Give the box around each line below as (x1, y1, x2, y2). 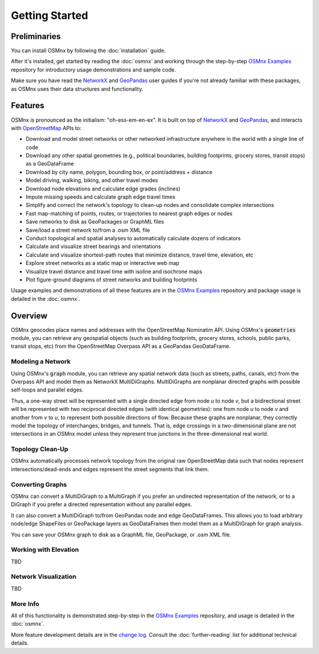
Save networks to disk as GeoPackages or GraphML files (25, 218, 165, 225)
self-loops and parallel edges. (11, 386, 84, 393)
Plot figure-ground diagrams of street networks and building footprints (25, 276, 197, 283)
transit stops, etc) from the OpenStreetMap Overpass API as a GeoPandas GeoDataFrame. (11, 343, 231, 350)
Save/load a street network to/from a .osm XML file (25, 226, 150, 234)
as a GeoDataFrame (25, 160, 74, 167)
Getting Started (11, 9, 89, 22)
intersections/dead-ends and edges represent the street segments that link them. (11, 465, 209, 472)
